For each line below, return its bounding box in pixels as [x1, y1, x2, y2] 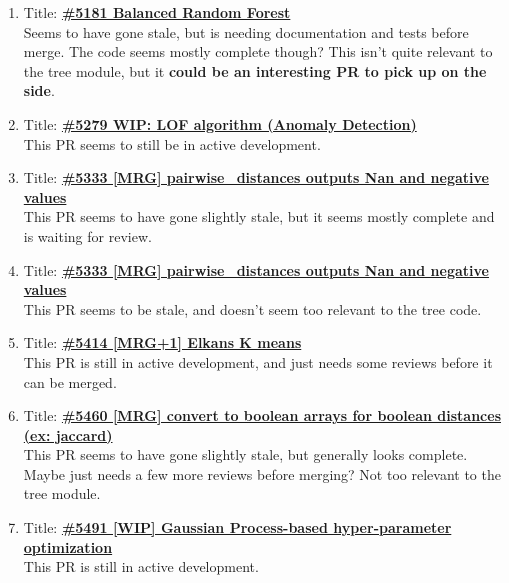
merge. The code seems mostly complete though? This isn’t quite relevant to [23, 41, 493, 62]
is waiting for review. [23, 225, 152, 246]
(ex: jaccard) [23, 424, 113, 445]
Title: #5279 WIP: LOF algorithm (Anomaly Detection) [23, 113, 417, 134]
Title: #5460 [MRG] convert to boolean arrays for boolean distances [23, 405, 501, 426]
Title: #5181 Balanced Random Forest [23, 2, 291, 22]
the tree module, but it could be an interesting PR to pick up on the [23, 60, 487, 81]
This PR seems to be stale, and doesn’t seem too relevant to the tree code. [23, 298, 482, 319]
